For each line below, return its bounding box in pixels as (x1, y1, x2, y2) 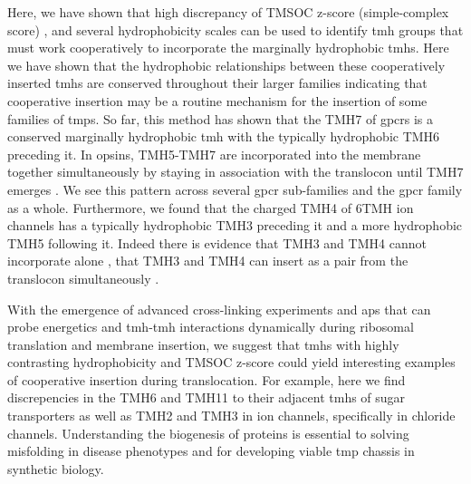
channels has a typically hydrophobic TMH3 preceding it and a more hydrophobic (7, 216, 463, 235)
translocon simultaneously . (7, 268, 159, 287)
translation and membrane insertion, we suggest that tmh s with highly (7, 334, 399, 353)
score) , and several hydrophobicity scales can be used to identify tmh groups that (7, 20, 464, 39)
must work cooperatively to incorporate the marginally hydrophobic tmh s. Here (7, 38, 449, 57)
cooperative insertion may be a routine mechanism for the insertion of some (7, 91, 428, 110)
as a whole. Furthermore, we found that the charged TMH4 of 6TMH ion (7, 198, 414, 217)
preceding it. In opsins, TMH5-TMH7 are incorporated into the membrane (7, 144, 421, 163)
